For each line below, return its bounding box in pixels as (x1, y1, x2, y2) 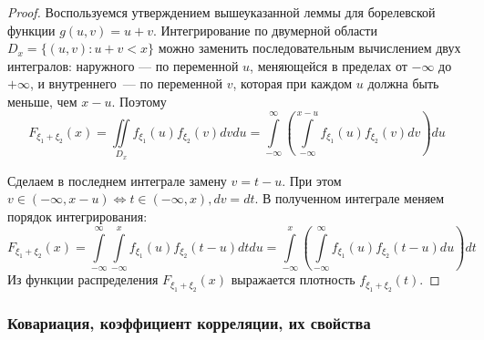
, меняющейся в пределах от (250, 56, 407, 75)
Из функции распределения (7, 270, 159, 289)
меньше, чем (7, 91, 77, 110)
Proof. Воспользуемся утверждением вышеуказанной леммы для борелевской (7, 3, 436, 21)
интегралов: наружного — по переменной (7, 56, 239, 75)
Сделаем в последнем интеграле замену (7, 170, 227, 190)
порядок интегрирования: (7, 206, 148, 225)
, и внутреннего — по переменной (29, 74, 223, 93)
